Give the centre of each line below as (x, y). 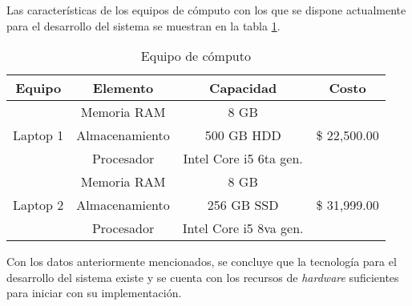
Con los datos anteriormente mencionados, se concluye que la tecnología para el (202, 262)
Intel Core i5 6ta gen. (243, 159)
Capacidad (243, 88)
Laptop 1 (38, 135)
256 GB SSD (243, 205)
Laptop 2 (38, 205)
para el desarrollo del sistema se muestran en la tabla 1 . (143, 25)
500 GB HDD (243, 135)
